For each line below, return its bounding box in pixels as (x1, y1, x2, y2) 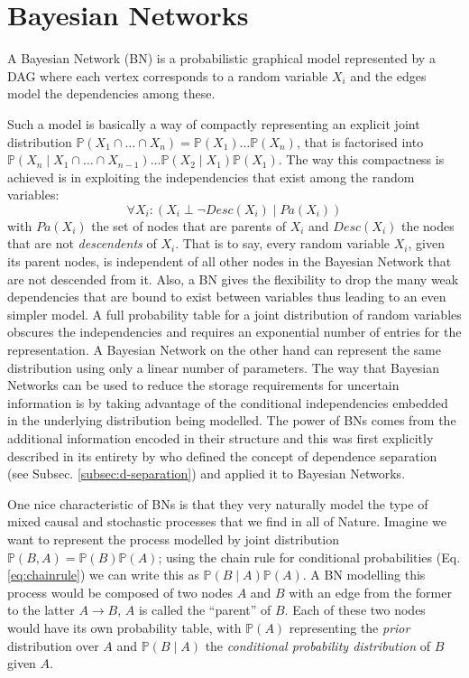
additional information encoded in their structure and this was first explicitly (7, 429, 434, 447)
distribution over (7, 636, 99, 655)
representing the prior (289, 618, 410, 636)
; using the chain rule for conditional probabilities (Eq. (158, 547, 461, 566)
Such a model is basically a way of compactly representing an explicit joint (7, 114, 420, 133)
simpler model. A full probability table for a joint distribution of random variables (7, 304, 462, 323)
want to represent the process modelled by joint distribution (7, 529, 339, 548)
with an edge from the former (289, 582, 452, 601)
